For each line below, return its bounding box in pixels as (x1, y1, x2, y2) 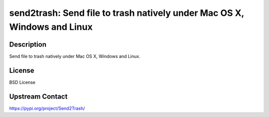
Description (9, 40, 47, 49)
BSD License (9, 79, 36, 85)
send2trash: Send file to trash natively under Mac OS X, (9, 7, 244, 18)
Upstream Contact (9, 92, 68, 101)
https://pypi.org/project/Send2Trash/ (9, 105, 85, 111)
